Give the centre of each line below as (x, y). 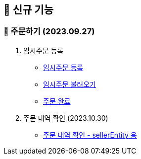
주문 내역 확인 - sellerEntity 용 (90, 135)
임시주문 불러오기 (70, 84)
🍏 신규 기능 (29, 10)
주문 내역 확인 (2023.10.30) (66, 118)
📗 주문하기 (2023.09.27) (49, 32)
